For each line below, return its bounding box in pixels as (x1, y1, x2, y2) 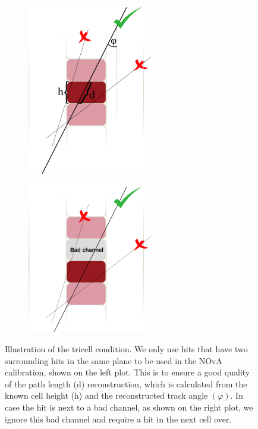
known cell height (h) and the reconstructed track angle (5, 389, 208, 402)
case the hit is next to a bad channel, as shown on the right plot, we (5, 400, 253, 413)
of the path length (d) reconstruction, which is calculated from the (5, 377, 247, 390)
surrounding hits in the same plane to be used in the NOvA (5, 354, 222, 367)
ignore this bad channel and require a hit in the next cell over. (5, 412, 232, 425)
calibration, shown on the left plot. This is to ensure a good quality (5, 366, 250, 378)
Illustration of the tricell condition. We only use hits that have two (5, 343, 248, 355)
